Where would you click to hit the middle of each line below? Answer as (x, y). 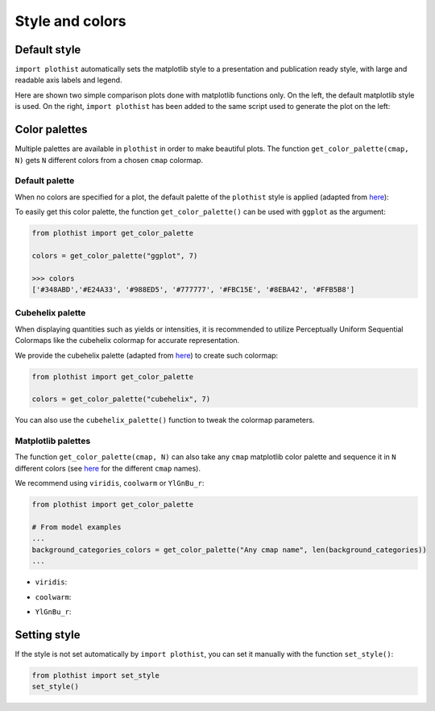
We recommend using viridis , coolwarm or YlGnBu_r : (110, 483)
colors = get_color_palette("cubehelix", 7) (121, 399)
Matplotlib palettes (53, 441)
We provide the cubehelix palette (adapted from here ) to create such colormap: (147, 355)
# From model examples (77, 527)
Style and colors (70, 21)
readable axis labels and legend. (68, 80)
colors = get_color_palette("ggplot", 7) (115, 255)
